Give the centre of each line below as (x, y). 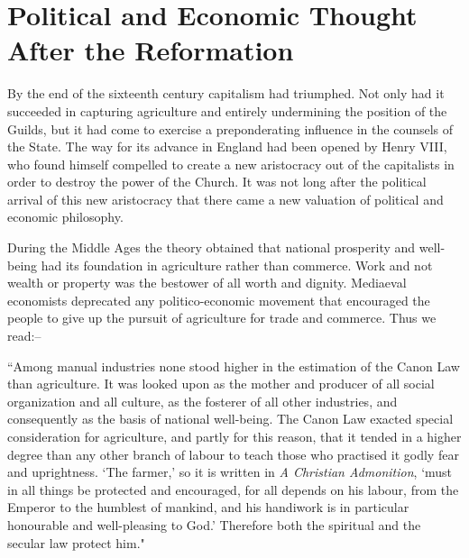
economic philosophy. (65, 217)
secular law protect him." (76, 542)
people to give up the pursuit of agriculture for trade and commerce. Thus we (222, 318)
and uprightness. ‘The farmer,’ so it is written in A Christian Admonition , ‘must (230, 472)
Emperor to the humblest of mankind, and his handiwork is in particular (208, 507)
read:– (24, 336)
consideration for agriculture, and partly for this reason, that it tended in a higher (234, 436)
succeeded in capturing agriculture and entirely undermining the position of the (227, 110)
